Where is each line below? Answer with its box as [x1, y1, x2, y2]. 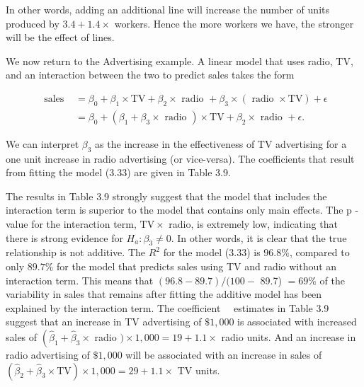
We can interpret [6, 136, 79, 151]
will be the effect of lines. [6, 30, 115, 45]
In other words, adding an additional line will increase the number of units [6, 2, 329, 16]
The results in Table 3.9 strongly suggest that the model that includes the [6, 188, 327, 203]
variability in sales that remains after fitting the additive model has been [6, 287, 322, 301]
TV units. [177, 362, 220, 377]
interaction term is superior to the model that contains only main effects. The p [6, 202, 352, 217]
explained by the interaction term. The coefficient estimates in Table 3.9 [6, 300, 329, 315]
